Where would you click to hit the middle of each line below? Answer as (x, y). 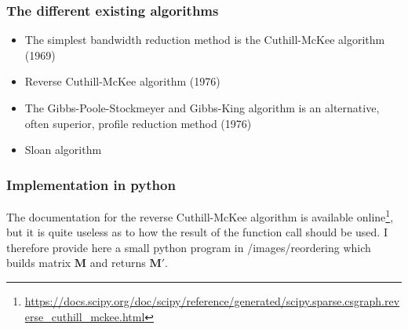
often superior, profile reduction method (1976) (138, 123)
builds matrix (39, 263)
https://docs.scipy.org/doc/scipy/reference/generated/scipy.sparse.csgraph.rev (212, 301)
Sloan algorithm (63, 150)
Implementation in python (91, 184)
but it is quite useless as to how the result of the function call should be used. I (197, 232)
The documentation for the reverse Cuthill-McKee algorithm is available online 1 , (200, 216)
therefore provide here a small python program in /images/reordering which (189, 247)
